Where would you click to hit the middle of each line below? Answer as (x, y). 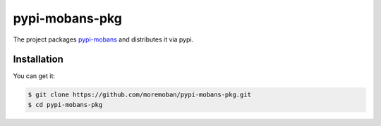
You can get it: (34, 76)
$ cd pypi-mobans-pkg (65, 105)
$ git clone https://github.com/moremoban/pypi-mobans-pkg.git (140, 95)
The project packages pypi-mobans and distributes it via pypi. (103, 39)
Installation (38, 59)
